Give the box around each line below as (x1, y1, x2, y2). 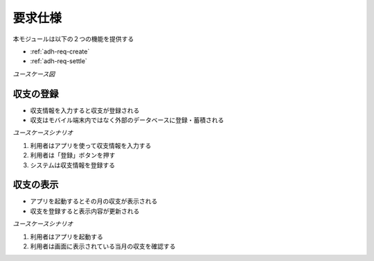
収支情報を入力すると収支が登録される (30, 106, 140, 115)
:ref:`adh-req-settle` (30, 57, 88, 65)
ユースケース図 (12, 69, 55, 78)
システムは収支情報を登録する (30, 160, 116, 169)
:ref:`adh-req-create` (30, 47, 90, 56)
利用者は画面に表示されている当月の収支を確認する (30, 242, 176, 251)
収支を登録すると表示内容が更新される (30, 207, 140, 215)
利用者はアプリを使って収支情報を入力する (30, 141, 152, 149)
